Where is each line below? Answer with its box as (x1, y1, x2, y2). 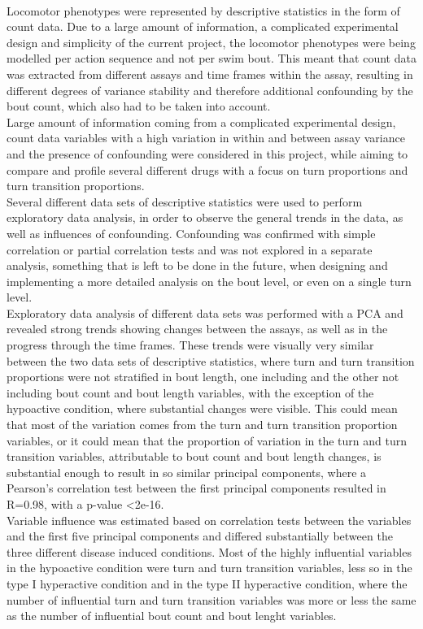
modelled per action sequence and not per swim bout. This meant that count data (7, 50, 416, 67)
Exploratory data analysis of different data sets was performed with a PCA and (7, 304, 403, 321)
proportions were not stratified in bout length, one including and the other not (7, 368, 399, 385)
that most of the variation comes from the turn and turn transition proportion (7, 416, 398, 433)
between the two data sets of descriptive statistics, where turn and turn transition (7, 352, 415, 369)
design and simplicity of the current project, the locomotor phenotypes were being (7, 33, 416, 50)
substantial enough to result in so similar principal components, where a (7, 463, 367, 480)
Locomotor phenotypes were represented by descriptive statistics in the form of (7, 2, 400, 19)
